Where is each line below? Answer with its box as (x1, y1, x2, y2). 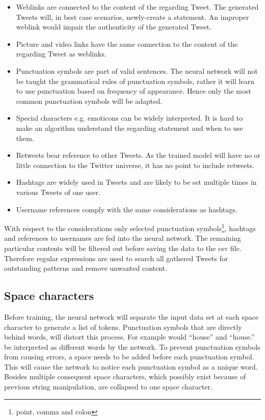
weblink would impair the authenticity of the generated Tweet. (16, 21, 211, 32)
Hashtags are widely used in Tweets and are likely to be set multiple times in (16, 177, 257, 187)
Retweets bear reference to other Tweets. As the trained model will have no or (16, 150, 261, 160)
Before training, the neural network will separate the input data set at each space (4, 311, 259, 322)
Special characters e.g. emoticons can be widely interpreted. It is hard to (16, 113, 243, 123)
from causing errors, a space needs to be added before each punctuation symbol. (4, 351, 254, 362)
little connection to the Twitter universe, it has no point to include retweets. (16, 159, 255, 170)
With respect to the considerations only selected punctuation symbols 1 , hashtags (4, 221, 256, 233)
